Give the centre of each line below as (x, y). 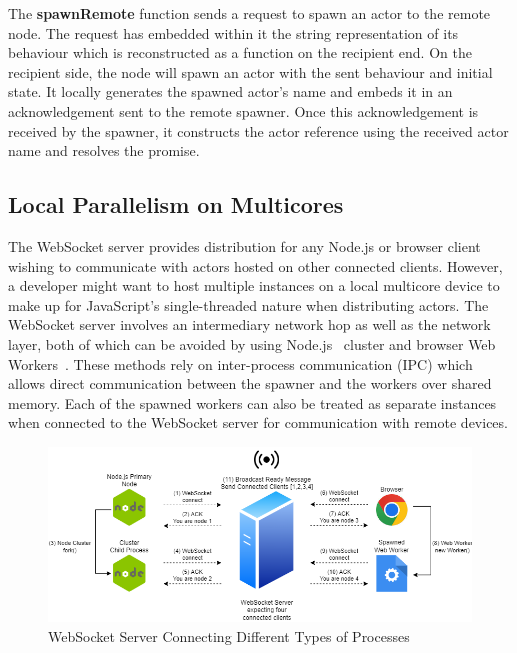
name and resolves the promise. (104, 150)
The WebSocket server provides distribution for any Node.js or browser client (244, 245)
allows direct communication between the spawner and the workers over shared (250, 383)
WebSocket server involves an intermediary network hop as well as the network (249, 324)
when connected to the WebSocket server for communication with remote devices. (258, 422)
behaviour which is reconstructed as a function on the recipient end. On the (240, 52)
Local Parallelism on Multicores (176, 204)
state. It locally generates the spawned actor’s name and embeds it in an (230, 91)
